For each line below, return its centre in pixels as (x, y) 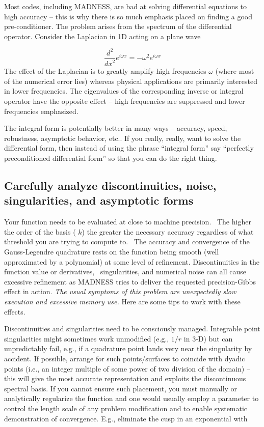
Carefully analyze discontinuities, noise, (110, 186)
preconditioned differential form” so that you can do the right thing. (111, 158)
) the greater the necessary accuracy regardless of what (168, 231)
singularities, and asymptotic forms (99, 200)
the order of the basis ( (40, 231)
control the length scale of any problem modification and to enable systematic (126, 408)
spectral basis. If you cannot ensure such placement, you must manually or (121, 388)
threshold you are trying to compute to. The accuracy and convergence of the (127, 241)
